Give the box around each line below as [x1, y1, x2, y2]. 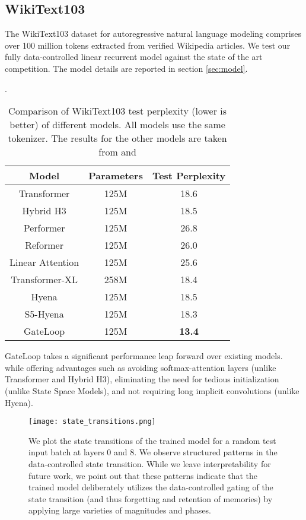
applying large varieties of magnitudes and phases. [28, 504, 212, 516]
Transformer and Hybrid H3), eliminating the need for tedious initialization [5, 373, 279, 385]
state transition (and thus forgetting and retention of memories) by [28, 492, 273, 505]
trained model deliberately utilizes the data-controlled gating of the [28, 481, 273, 493]
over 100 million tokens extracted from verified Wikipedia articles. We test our [5, 39, 291, 51]
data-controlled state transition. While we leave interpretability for [28, 457, 271, 470]
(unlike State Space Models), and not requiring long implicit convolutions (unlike [5, 384, 299, 397]
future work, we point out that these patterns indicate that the [28, 469, 258, 481]
